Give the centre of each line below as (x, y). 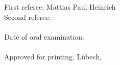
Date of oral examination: (44, 36)
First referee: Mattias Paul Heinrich (60, 7)
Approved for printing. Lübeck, (53, 56)
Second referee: (28, 17)
